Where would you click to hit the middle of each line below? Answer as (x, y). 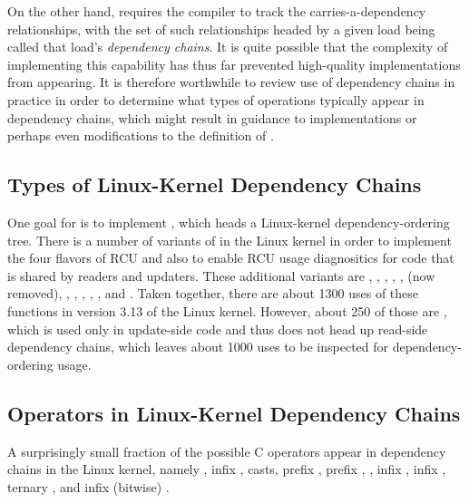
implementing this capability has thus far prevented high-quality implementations (234, 64)
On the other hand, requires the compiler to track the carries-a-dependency (217, 11)
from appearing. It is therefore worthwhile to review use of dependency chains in (231, 82)
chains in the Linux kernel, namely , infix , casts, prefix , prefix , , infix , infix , (227, 469)
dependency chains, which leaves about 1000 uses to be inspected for (198, 347)
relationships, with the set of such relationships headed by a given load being (221, 29)
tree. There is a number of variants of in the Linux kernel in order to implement (230, 240)
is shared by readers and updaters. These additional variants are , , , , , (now (221, 275)
